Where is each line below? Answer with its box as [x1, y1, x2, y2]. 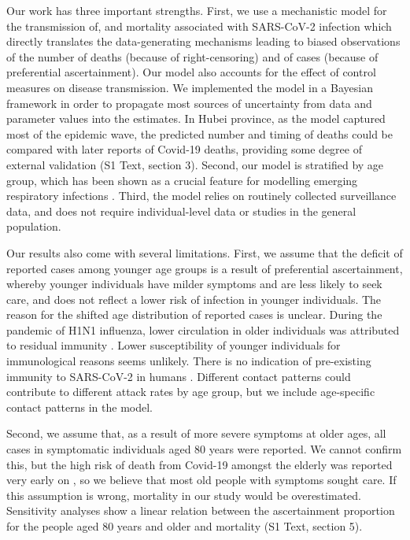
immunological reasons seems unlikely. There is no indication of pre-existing [6, 353, 371, 369]
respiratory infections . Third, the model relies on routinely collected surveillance [6, 187, 397, 204]
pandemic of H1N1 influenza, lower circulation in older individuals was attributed [6, 321, 400, 338]
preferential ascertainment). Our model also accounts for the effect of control [6, 64, 376, 80]
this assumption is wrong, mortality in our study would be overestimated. [6, 486, 361, 503]
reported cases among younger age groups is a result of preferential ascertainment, [6, 260, 403, 276]
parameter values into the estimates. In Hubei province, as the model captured [6, 110, 386, 127]
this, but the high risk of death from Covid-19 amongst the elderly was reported [6, 456, 393, 472]
